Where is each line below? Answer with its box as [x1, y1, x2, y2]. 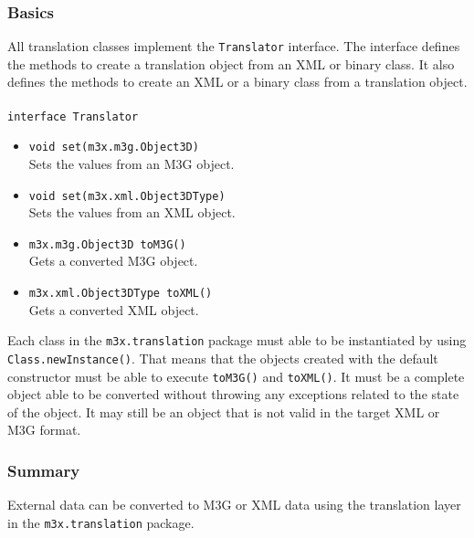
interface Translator [7, 110, 139, 123]
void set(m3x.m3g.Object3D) [28, 141, 199, 154]
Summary [7, 459, 80, 481]
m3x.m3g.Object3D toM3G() [28, 237, 186, 251]
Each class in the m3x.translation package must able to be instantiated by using [7, 331, 467, 350]
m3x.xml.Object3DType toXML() [28, 287, 213, 301]
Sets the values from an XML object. [28, 203, 236, 222]
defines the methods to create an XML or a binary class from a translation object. [7, 72, 468, 91]
